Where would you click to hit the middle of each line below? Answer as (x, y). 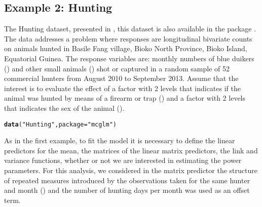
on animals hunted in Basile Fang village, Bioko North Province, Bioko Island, (126, 48)
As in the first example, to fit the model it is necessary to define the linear (120, 140)
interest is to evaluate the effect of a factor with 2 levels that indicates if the (122, 88)
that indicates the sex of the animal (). (64, 108)
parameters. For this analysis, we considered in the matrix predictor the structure (131, 170)
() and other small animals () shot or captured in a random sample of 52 (117, 68)
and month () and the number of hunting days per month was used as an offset (127, 190)
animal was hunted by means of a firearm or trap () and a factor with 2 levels (125, 98)
